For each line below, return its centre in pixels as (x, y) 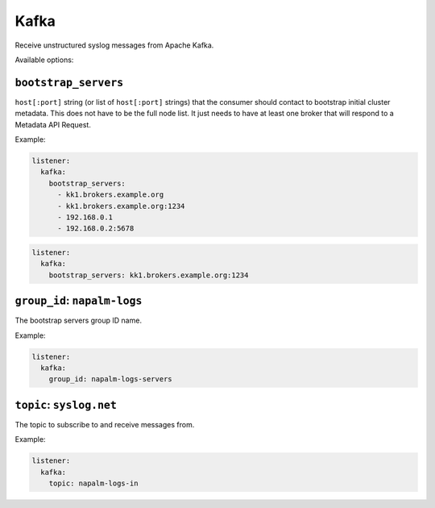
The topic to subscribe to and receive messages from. (105, 424)
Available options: (44, 60)
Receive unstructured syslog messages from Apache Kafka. (114, 45)
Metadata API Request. (53, 124)
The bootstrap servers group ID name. (79, 321)
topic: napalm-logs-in (93, 483)
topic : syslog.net (66, 404)
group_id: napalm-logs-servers (110, 379)
